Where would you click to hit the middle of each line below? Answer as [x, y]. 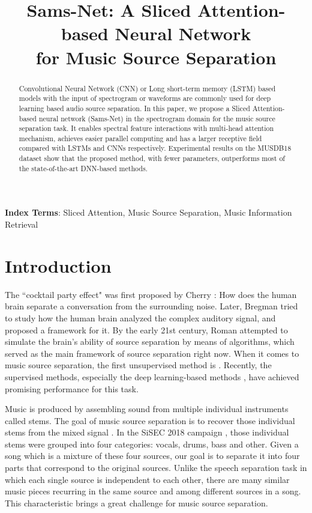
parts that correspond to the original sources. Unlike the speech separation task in [156, 468]
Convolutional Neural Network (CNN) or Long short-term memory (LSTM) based [147, 88]
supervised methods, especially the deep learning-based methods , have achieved [152, 376]
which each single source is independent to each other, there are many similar [147, 479]
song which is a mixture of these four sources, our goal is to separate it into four [152, 456]
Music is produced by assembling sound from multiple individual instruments [147, 409]
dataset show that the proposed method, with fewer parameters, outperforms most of [152, 158]
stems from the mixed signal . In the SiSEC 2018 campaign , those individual [147, 432]
